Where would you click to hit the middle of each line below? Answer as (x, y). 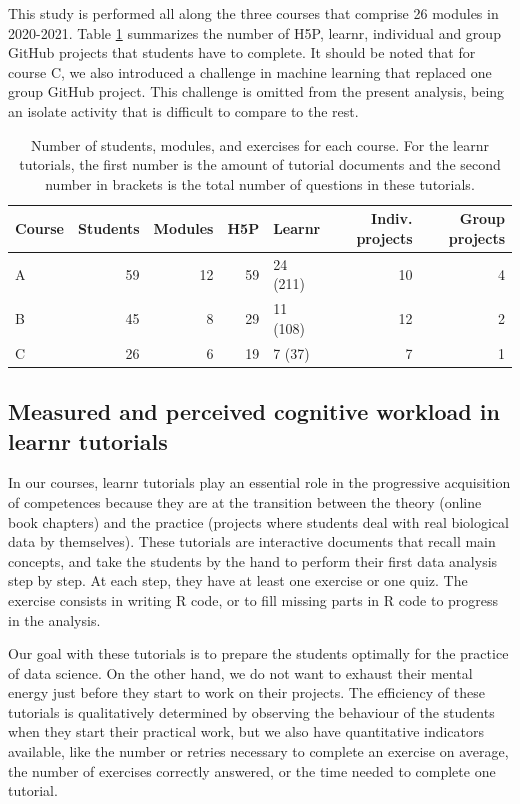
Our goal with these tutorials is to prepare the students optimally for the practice (258, 653)
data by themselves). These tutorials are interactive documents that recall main (252, 541)
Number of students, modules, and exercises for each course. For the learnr (260, 144)
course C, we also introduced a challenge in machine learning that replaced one (250, 71)
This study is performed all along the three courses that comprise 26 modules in (253, 13)
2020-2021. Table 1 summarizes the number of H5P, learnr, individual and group (254, 32)
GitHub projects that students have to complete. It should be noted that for (242, 52)
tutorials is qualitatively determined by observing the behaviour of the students (251, 711)
